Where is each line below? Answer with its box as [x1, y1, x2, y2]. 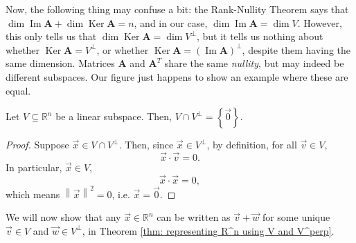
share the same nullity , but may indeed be [164, 56, 344, 70]
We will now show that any [6, 210, 121, 224]
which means [6, 186, 60, 201]
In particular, [6, 159, 62, 174]
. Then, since [118, 137, 174, 152]
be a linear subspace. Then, [55, 109, 172, 124]
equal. [6, 83, 31, 97]
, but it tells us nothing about [196, 29, 323, 43]
